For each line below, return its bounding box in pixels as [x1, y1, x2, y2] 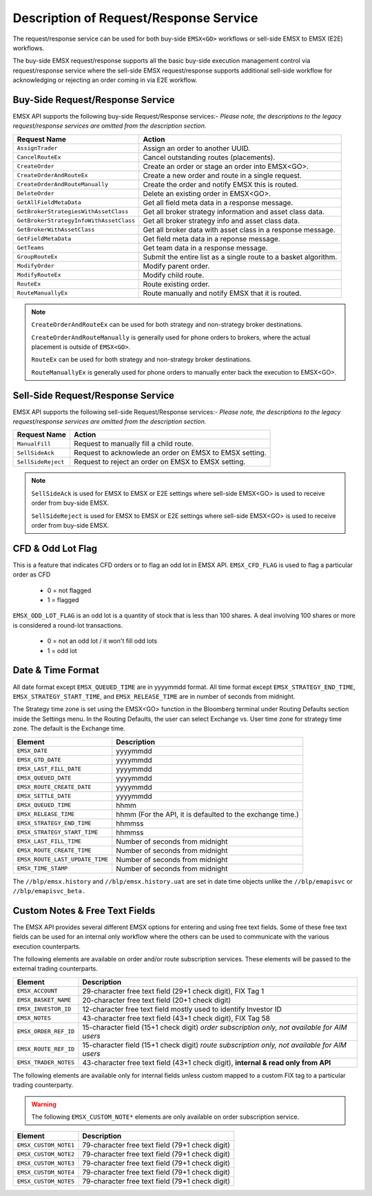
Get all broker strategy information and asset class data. [143, 207, 325, 217]
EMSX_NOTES [17, 1015, 52, 1022]
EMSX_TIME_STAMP [17, 865, 68, 872]
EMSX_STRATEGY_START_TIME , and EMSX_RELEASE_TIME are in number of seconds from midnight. [12, 692, 296, 700]
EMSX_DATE [17, 747, 48, 755]
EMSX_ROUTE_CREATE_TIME [17, 847, 92, 854]
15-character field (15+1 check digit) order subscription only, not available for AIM [82, 1022, 347, 1032]
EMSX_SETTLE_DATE [17, 793, 72, 799]
